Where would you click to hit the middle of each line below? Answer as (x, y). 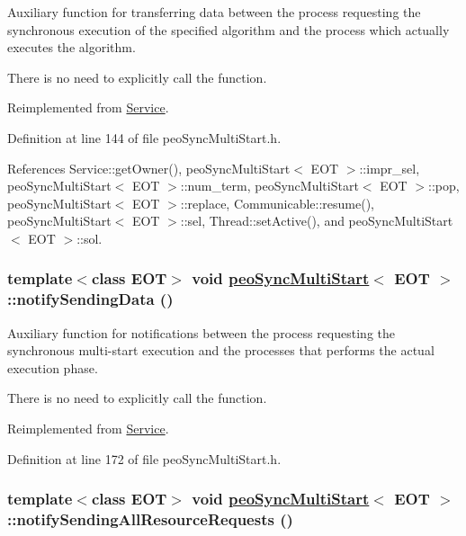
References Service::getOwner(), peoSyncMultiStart (149, 168)
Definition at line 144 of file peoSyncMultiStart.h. (144, 137)
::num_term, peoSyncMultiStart (269, 186)
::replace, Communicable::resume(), (277, 203)
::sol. (90, 238)
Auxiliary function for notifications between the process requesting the (201, 332)
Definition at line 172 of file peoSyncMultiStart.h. (144, 458)
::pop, (444, 186)
